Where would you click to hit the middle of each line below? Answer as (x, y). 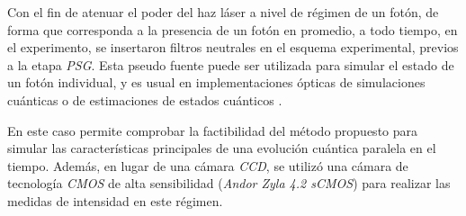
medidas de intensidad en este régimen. (115, 200)
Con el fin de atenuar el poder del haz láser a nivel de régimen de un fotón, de (223, 12)
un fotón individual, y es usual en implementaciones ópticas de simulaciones (216, 82)
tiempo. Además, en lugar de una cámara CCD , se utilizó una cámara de (208, 165)
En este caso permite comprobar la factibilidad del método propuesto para (213, 130)
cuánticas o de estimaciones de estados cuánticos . (145, 99)
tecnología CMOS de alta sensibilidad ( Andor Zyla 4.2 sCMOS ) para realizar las (229, 183)
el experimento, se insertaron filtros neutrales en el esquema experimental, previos (233, 47)
